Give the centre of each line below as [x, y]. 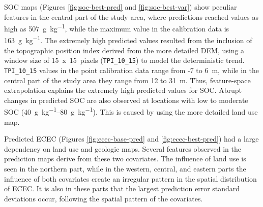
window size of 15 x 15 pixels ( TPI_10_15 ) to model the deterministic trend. [124, 60]
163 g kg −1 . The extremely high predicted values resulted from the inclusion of [128, 40]
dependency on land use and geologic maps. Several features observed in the [123, 148]
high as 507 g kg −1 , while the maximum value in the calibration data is [117, 28]
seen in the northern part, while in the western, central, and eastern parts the [125, 168]
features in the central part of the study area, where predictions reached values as [131, 16]
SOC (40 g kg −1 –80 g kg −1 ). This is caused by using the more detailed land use [131, 111]
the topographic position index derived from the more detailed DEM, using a [124, 50]
